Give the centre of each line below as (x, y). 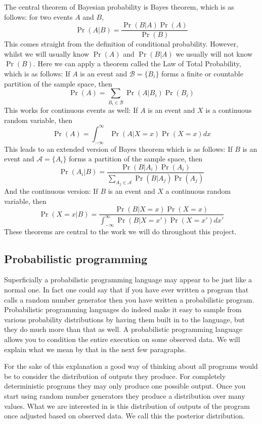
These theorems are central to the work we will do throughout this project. (120, 231)
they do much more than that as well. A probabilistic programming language (123, 329)
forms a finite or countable (202, 74)
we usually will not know (214, 53)
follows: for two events (38, 16)
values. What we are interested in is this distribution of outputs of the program (127, 406)
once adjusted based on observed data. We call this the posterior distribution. (124, 416)
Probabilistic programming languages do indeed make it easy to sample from (123, 309)
